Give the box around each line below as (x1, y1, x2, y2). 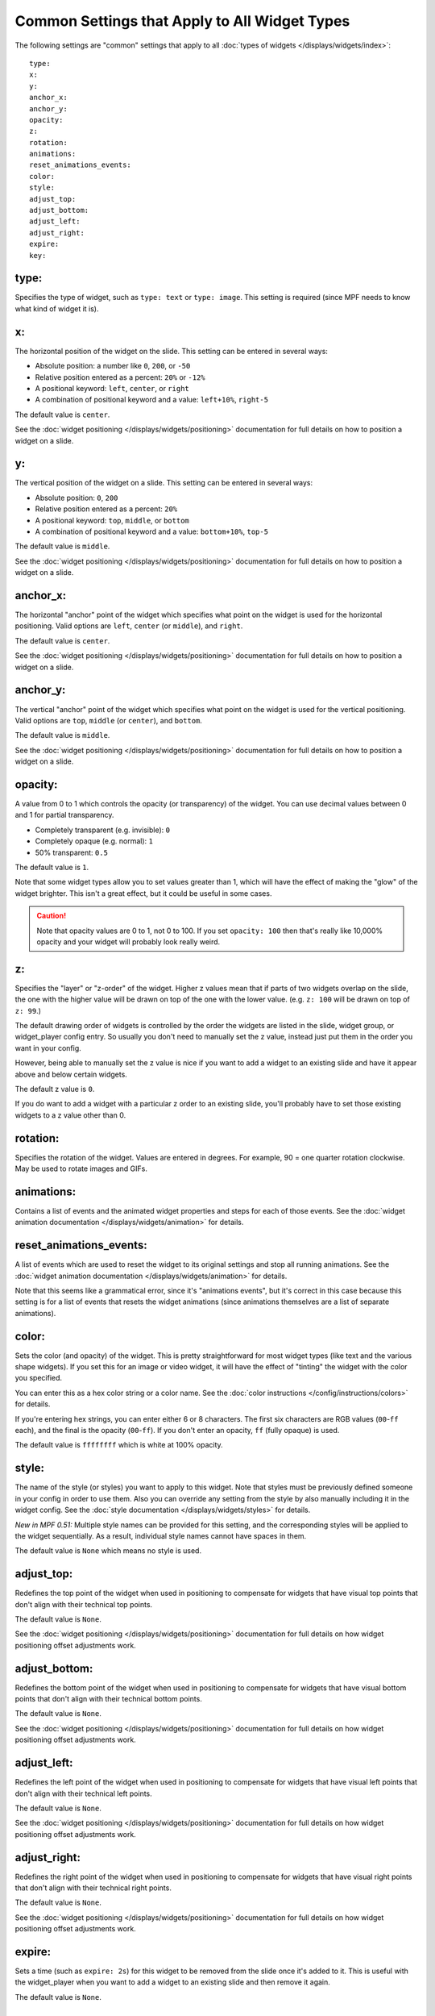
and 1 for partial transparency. (14, 810, 114, 820)
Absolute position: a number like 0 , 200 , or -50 (35, 361, 191, 371)
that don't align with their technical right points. (14, 1883, 172, 1893)
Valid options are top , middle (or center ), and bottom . (14, 715, 203, 725)
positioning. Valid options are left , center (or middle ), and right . (14, 621, 243, 631)
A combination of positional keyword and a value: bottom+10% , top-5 (35, 527, 269, 536)
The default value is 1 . (14, 862, 89, 872)
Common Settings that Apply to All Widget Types (14, 12, 350, 30)
